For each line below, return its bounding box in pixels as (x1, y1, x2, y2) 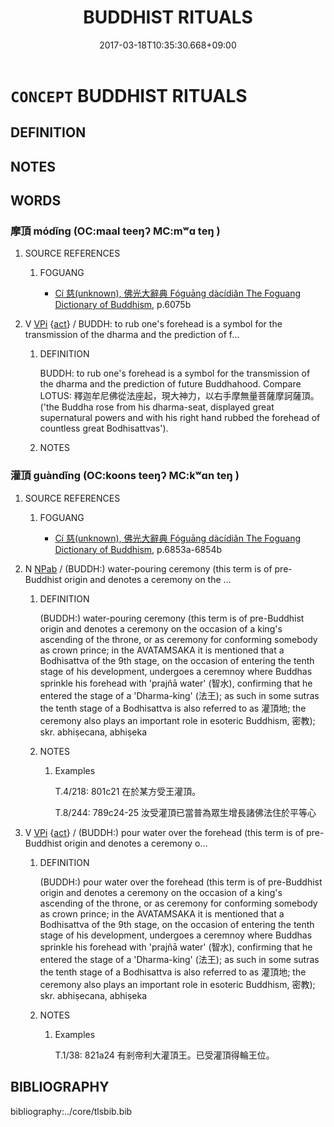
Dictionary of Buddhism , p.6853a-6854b (54, 543, 223, 555)
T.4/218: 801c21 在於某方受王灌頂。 (54, 785, 202, 797)
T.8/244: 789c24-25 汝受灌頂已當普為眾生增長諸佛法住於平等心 (54, 806, 317, 818)
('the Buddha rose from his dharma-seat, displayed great (39, 401, 275, 413)
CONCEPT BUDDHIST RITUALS (10, 84, 248, 107)
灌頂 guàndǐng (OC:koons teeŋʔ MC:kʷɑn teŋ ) (10, 469, 240, 483)
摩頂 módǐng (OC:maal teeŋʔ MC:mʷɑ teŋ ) (10, 224, 221, 238)
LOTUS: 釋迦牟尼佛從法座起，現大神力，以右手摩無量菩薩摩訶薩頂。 (39, 390, 320, 402)
